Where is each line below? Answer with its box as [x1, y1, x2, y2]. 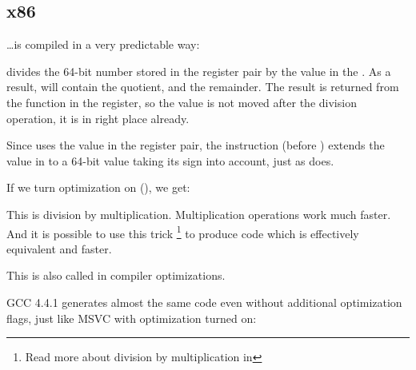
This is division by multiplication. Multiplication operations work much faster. [6, 205, 391, 222]
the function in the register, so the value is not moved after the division [6, 93, 357, 110]
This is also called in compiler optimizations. [6, 267, 226, 284]
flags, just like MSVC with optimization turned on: [6, 309, 257, 326]
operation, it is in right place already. [6, 109, 190, 126]
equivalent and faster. [6, 240, 112, 257]
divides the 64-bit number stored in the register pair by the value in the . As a [6, 62, 391, 79]
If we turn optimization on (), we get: [6, 179, 190, 196]
